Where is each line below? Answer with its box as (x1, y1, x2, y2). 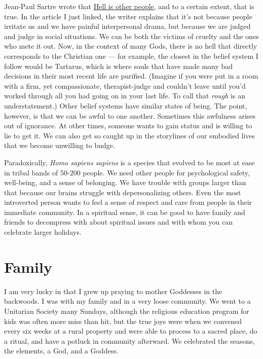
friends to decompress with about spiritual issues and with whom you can (4, 217, 233, 227)
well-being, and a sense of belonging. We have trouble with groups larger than (4, 177, 246, 188)
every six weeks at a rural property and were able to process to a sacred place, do (4, 326, 257, 336)
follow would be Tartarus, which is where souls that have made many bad (4, 60, 233, 71)
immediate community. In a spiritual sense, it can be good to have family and (4, 206, 245, 217)
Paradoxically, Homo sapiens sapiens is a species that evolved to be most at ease (4, 157, 255, 167)
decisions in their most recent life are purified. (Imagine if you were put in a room (4, 70, 258, 81)
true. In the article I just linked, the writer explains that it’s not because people (4, 11, 252, 21)
